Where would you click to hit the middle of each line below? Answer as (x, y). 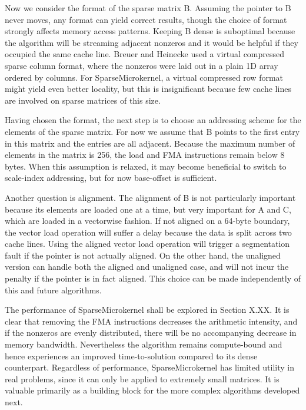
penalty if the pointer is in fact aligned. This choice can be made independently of (153, 278)
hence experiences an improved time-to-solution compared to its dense (131, 356)
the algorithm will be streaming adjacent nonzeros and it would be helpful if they (152, 42)
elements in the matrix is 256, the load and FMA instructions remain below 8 (145, 155)
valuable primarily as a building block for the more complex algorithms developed (152, 390)
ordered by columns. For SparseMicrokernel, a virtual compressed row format (144, 77)
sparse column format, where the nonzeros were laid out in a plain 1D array (142, 65)
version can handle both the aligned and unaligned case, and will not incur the (147, 267)
